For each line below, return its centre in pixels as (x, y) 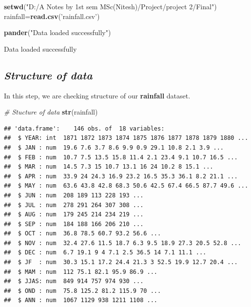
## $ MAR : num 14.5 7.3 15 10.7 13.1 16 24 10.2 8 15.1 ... (109, 167)
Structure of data (48, 75)
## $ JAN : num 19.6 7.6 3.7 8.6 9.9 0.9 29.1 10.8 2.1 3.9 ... (114, 147)
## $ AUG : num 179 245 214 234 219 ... (74, 215)
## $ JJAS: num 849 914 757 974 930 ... (74, 281)
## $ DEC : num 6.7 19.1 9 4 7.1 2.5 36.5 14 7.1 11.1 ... (105, 253)
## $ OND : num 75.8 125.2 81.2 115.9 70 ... (83, 291)
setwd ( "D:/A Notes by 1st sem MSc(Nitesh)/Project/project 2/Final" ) (110, 6)
